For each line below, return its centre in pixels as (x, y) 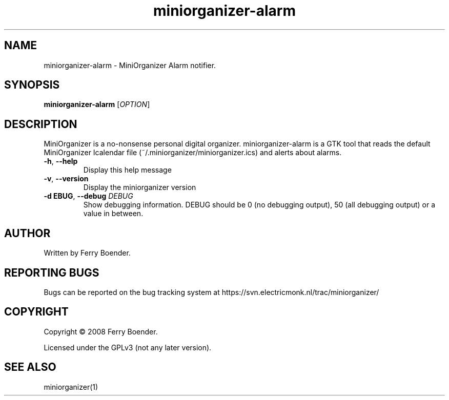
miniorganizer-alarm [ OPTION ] (97, 104)
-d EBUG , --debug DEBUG (88, 196)
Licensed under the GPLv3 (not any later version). (128, 347)
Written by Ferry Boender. (87, 253)
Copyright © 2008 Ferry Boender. (101, 331)
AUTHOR (27, 233)
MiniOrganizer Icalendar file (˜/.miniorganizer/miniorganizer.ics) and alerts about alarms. (193, 153)
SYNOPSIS (32, 85)
